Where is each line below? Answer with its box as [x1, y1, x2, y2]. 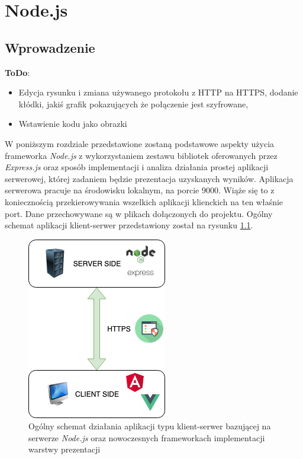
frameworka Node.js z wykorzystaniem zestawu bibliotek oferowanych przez [5, 149, 278, 161]
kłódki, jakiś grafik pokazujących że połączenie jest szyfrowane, [18, 97, 249, 110]
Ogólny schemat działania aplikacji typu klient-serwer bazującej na [28, 420, 271, 432]
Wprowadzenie [5, 38, 95, 56]
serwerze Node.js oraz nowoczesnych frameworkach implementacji [28, 431, 265, 444]
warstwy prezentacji [28, 443, 101, 455]
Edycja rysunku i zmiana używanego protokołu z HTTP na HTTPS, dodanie [18, 86, 298, 98]
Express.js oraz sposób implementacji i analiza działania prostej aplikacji [5, 161, 269, 173]
